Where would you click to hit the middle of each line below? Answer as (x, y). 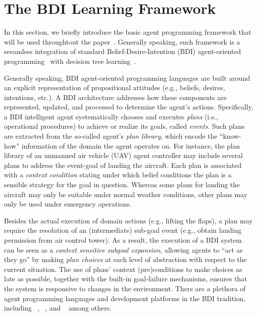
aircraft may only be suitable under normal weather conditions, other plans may (126, 194)
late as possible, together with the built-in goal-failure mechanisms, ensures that (126, 279)
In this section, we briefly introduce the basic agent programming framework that (128, 32)
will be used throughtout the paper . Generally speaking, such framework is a (122, 41)
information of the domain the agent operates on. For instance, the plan (131, 145)
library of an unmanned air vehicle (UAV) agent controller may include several (124, 155)
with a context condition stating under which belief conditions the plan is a (118, 175)
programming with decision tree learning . (70, 61)
